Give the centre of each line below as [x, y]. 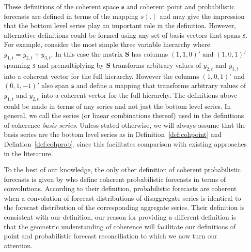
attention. [18, 245]
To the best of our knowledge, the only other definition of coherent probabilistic [122, 170]
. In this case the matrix [87, 53]
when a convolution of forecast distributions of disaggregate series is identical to [123, 198]
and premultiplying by [71, 65]
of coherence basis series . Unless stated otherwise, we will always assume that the [125, 125]
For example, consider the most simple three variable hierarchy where [107, 44]
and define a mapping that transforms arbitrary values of [161, 85]
